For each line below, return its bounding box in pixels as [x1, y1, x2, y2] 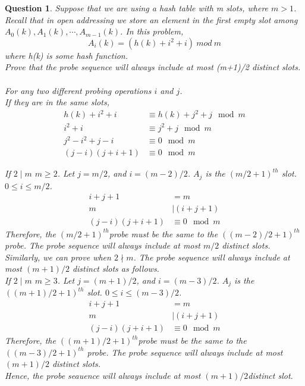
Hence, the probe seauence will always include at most [5, 369, 201, 381]
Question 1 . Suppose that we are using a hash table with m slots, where [5, 2, 269, 14]
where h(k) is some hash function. [5, 49, 128, 61]
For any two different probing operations [5, 84, 152, 96]
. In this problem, [120, 25, 184, 37]
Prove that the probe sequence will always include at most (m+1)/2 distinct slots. [5, 61, 301, 73]
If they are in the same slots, [5, 96, 109, 108]
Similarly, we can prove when [5, 250, 111, 263]
